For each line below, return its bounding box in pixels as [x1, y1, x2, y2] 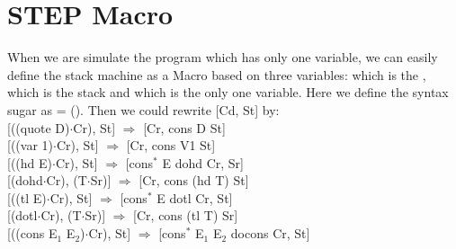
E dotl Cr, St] [156, 188, 233, 207]
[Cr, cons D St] [143, 118, 226, 137]
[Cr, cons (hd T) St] [139, 171, 249, 190]
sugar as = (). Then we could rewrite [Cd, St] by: [7, 100, 280, 119]
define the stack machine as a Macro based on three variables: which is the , [7, 65, 426, 84]
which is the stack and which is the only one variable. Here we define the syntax [7, 83, 449, 102]
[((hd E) [7, 153, 52, 172]
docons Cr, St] [230, 224, 310, 243]
